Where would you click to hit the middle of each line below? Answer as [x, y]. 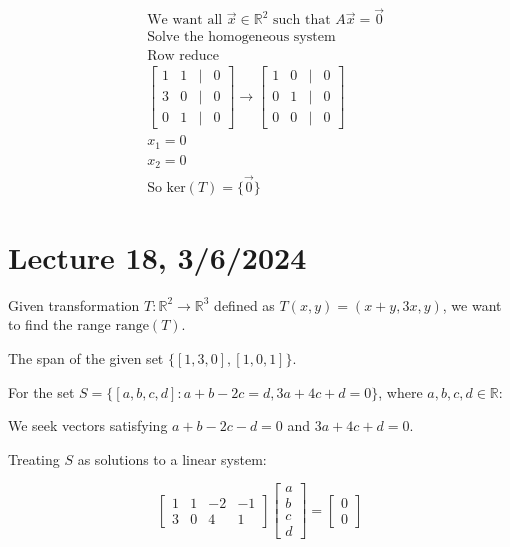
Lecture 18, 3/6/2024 [157, 256]
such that [302, 20]
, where [400, 391]
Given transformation [74, 304]
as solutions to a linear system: [172, 458]
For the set [41, 391]
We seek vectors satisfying [88, 425]
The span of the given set [86, 357]
